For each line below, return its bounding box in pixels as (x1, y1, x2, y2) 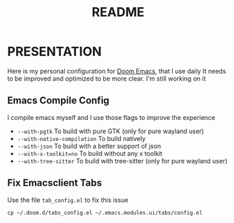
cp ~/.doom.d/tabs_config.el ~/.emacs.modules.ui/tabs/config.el (7, 209, 202, 216)
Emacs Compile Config (7, 95, 110, 107)
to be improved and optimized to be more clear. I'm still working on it (7, 74, 206, 83)
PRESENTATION (7, 43, 102, 60)
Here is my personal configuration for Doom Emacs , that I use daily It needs (7, 67, 226, 75)
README (91, 4, 145, 20)
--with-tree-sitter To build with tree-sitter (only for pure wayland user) (17, 156, 228, 165)
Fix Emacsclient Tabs (7, 177, 103, 189)
